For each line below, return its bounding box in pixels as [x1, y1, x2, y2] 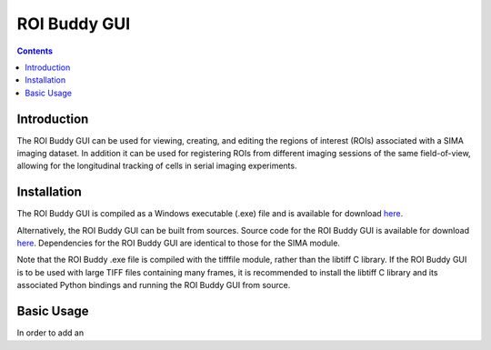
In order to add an [16, 327, 85, 338]
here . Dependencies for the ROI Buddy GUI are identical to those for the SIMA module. [16, 237, 341, 249]
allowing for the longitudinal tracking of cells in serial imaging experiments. [16, 160, 297, 172]
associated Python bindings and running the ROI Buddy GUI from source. [16, 280, 291, 291]
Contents [16, 45, 54, 56]
